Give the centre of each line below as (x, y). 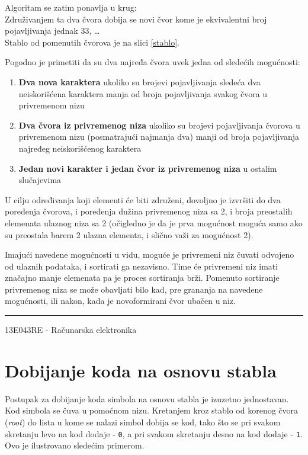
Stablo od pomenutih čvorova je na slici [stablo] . (92, 42)
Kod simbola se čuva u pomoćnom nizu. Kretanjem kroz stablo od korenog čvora (152, 410)
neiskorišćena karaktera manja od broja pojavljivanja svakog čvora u (143, 93)
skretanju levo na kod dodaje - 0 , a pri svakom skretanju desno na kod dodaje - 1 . (154, 433)
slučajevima (40, 180)
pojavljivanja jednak (41, 31)
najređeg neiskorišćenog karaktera (80, 148)
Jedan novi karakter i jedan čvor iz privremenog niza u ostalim (148, 168)
